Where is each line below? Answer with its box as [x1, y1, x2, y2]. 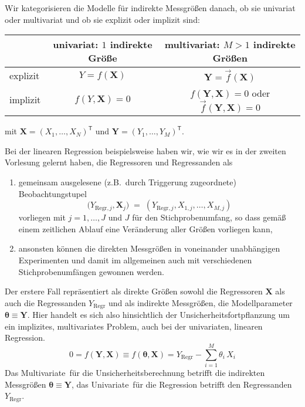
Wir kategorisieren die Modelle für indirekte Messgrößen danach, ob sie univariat [5, 2, 296, 13]
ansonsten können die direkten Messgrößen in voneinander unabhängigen [18, 242, 280, 255]
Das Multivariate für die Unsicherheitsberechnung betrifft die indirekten [5, 367, 265, 379]
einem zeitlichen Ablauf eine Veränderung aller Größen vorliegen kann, [18, 222, 273, 235]
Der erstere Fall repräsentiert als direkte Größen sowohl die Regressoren [5, 285, 263, 297]
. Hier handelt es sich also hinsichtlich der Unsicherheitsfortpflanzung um [27, 308, 290, 321]
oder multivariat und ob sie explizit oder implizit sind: [5, 13, 200, 25]
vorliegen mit [18, 211, 66, 223]
